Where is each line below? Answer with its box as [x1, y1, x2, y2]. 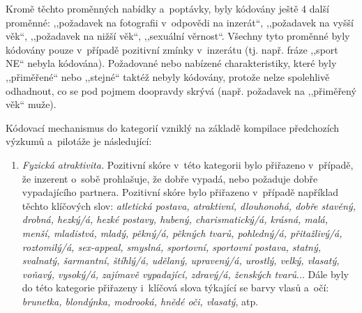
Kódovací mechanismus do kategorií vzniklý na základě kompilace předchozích [6, 120, 340, 135]
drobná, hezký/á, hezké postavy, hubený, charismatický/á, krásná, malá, [22, 212, 328, 227]
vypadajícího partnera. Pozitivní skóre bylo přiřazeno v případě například [22, 185, 339, 199]
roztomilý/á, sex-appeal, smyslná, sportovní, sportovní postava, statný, [22, 239, 322, 254]
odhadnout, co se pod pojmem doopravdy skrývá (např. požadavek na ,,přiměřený [6, 83, 356, 98]
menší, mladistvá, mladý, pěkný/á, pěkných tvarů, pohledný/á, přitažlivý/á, [22, 225, 342, 240]
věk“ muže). [6, 97, 56, 112]
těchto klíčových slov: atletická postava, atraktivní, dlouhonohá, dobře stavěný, [22, 198, 356, 213]
